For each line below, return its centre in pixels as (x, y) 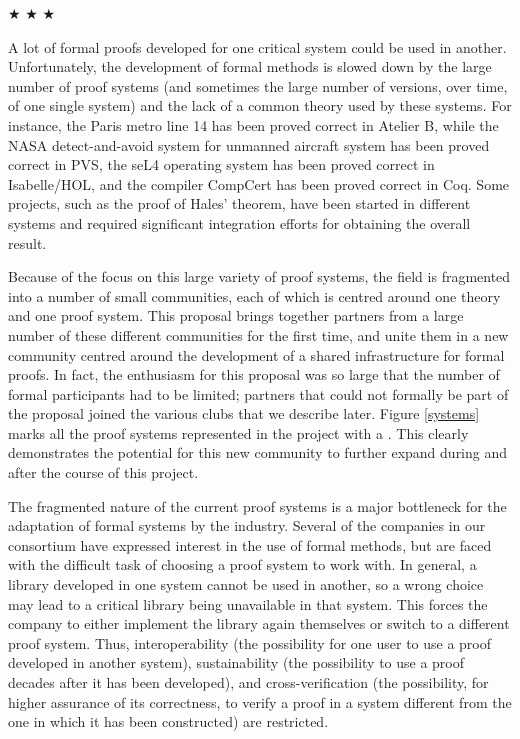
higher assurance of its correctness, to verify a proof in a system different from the (260, 701)
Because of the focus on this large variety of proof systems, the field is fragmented (259, 276)
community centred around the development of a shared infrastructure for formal (256, 354)
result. (27, 242)
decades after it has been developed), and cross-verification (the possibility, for (248, 682)
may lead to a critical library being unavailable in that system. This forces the (248, 603)
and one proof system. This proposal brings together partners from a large (236, 315)
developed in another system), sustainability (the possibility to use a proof (236, 662)
